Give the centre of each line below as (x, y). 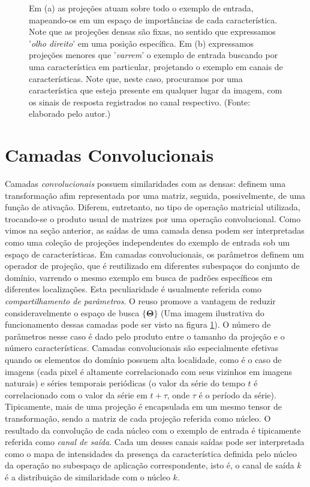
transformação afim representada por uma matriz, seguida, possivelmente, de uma (155, 195)
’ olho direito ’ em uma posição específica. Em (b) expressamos (142, 43)
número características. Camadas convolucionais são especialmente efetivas (142, 348)
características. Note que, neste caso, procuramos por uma (136, 78)
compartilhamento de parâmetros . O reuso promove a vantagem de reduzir (140, 301)
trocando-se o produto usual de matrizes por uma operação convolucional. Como (153, 218)
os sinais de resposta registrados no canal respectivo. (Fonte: (140, 102)
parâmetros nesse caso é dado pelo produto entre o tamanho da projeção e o (145, 336)
